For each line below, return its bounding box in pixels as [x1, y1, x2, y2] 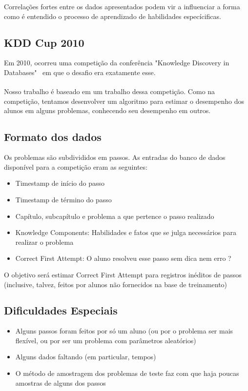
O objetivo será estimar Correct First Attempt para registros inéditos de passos [4, 269, 242, 279]
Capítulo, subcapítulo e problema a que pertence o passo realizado [15, 211, 214, 221]
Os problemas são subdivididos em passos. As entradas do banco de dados [4, 152, 226, 162]
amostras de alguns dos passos [15, 377, 106, 388]
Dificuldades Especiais [4, 303, 118, 318]
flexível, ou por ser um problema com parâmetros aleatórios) [15, 335, 196, 345]
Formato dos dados [4, 129, 102, 144]
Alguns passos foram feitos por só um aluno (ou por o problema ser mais [15, 326, 233, 336]
